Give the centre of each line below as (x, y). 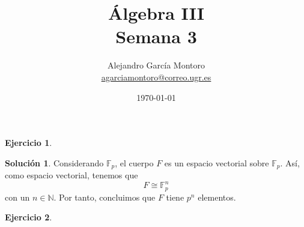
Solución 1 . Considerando (54, 162)
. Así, (290, 162)
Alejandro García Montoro (156, 65)
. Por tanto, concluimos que (105, 197)
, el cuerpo (134, 162)
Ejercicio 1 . (29, 143)
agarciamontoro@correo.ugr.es (156, 77)
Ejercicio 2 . (29, 217)
